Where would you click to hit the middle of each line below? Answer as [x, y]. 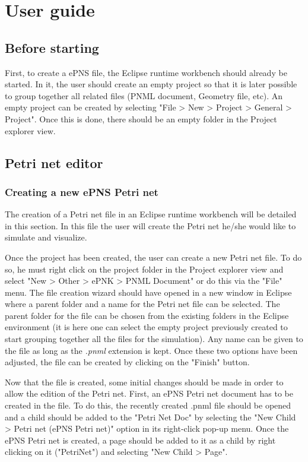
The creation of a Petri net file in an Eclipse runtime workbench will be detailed [151, 214]
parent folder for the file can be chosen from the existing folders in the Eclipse [147, 315]
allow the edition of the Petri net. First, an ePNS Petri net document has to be [149, 393]
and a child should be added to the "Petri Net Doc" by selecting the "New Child [150, 417]
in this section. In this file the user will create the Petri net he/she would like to [150, 225]
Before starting [52, 47]
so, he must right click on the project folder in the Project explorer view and [144, 269]
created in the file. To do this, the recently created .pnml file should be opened [148, 405]
